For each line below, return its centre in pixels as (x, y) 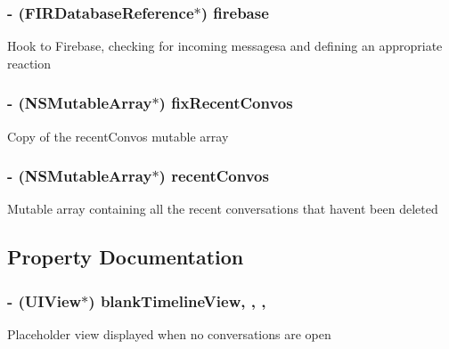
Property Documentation (126, 257)
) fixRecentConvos (226, 103)
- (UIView (45, 300)
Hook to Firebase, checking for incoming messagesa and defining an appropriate (225, 46)
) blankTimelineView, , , (177, 300)
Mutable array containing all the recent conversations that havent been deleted (223, 209)
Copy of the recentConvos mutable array (118, 136)
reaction (29, 63)
